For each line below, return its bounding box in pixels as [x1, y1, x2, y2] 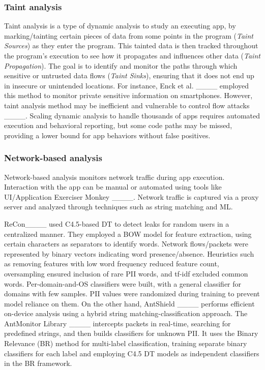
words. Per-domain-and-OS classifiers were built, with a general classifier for [4, 278, 242, 289]
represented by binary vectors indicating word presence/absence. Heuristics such [4, 248, 254, 259]
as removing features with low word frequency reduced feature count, [4, 258, 219, 269]
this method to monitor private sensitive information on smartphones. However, [4, 90, 253, 101]
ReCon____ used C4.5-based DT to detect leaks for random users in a [4, 218, 229, 229]
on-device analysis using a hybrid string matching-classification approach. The [4, 308, 248, 319]
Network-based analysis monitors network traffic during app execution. [4, 171, 225, 182]
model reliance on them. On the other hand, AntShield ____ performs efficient [4, 298, 255, 309]
